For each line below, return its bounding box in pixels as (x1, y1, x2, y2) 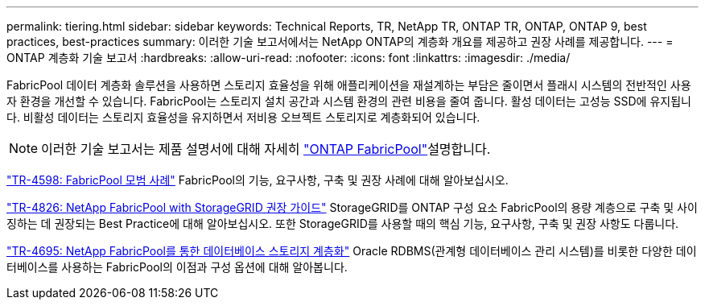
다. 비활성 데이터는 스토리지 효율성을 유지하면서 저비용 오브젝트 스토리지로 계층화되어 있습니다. (6, 110, 480, 124)
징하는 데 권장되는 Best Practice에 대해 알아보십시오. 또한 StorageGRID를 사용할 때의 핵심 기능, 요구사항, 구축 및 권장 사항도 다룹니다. (6, 217, 679, 230)
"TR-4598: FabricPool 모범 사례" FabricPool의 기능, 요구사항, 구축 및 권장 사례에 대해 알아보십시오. (6, 173, 509, 187)
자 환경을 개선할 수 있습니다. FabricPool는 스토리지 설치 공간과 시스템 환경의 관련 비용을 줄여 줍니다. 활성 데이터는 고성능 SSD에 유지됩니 (6, 94, 691, 108)
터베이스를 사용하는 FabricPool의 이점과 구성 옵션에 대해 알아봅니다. (6, 260, 348, 274)
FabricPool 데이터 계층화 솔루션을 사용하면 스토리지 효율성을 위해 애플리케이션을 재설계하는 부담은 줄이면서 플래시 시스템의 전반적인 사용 (6, 78, 691, 92)
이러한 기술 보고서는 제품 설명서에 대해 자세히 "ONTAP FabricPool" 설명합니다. (41, 141, 491, 157)
